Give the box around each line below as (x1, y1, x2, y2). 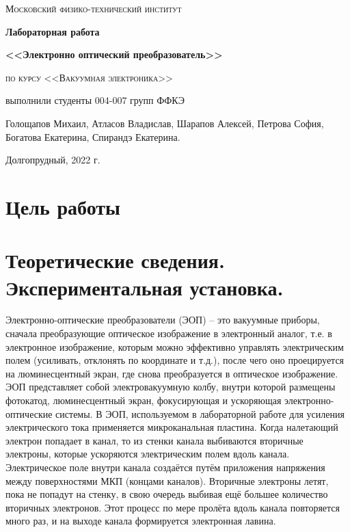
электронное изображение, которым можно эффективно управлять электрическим (5, 339, 344, 354)
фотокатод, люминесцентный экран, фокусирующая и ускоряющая (5, 393, 282, 407)
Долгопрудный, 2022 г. (5, 152, 100, 167)
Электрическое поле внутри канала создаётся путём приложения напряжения (5, 460, 325, 474)
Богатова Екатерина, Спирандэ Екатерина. (5, 129, 180, 144)
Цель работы (5, 192, 120, 220)
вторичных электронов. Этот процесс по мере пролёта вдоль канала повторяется (5, 500, 340, 514)
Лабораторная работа (5, 24, 100, 38)
